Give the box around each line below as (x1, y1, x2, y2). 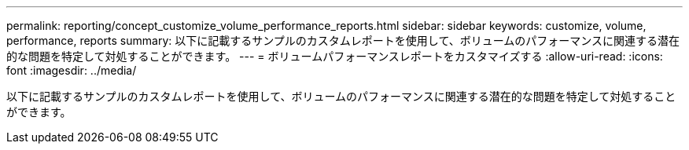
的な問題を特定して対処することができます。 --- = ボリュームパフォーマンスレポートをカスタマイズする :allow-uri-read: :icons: (6, 49, 663, 63)
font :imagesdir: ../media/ (6, 64, 137, 77)
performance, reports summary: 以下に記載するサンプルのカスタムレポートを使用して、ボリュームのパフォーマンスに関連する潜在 (6, 34, 680, 47)
